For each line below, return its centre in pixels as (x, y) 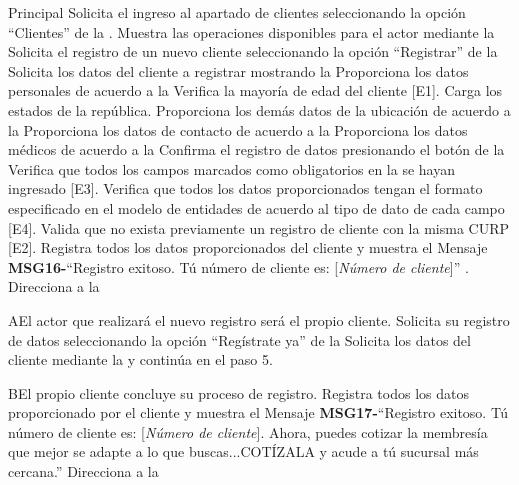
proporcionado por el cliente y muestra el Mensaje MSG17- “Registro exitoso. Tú (258, 412)
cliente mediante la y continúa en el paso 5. (140, 359)
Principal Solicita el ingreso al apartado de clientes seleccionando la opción (237, 12)
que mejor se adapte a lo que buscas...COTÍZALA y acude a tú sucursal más (243, 451)
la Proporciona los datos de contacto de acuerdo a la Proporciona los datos (238, 129)
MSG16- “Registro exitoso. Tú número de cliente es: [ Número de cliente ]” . (238, 266)
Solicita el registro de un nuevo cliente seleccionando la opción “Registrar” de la (253, 51)
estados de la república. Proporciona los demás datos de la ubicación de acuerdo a (259, 109)
